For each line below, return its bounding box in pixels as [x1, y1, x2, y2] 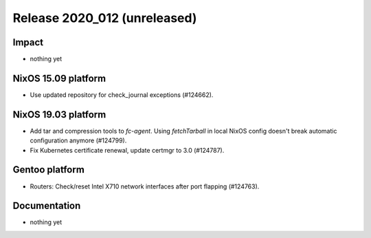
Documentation [12, 200, 81, 212]
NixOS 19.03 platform [12, 109, 106, 120]
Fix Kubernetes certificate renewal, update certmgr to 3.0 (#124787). [30, 146, 225, 154]
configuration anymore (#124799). [30, 136, 127, 144]
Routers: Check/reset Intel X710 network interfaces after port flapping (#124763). [30, 182, 260, 191]
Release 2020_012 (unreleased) [12, 10, 197, 25]
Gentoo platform [12, 164, 85, 175]
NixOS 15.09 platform [12, 72, 106, 84]
